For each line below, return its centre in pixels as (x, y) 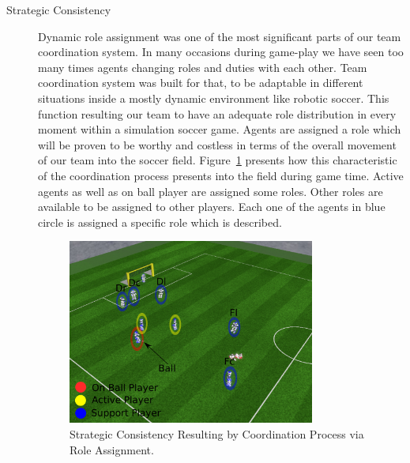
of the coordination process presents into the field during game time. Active (221, 175)
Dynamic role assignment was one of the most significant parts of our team (220, 36)
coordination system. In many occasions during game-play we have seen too (221, 52)
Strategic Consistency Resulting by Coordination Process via (217, 433)
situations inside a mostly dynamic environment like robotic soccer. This (214, 98)
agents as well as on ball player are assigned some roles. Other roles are (211, 191)
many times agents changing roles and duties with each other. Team (203, 67)
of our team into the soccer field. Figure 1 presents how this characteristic (218, 160)
